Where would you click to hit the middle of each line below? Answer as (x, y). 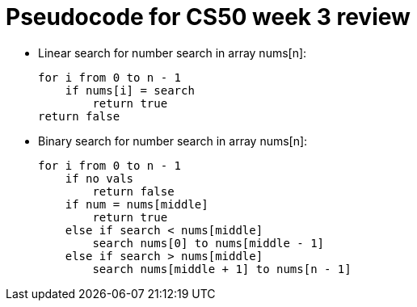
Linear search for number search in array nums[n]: (173, 53)
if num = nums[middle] (137, 204)
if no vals (99, 178)
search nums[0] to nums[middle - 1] (208, 243)
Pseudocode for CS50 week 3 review (208, 17)
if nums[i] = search (130, 90)
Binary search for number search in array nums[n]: (173, 141)
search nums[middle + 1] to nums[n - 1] (222, 269)
